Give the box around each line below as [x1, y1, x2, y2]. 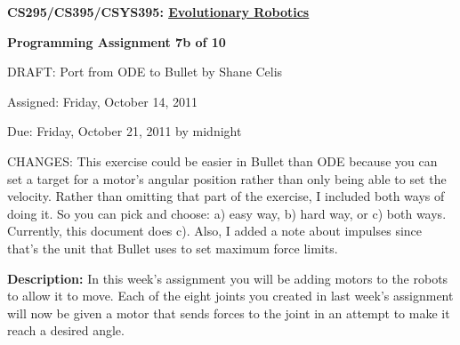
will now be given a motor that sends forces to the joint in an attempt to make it [7, 303, 450, 322]
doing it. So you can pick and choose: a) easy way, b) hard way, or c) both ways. [7, 204, 447, 222]
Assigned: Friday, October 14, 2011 [7, 92, 198, 110]
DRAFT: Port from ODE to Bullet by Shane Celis [7, 62, 283, 81]
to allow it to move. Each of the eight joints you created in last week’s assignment [7, 286, 454, 305]
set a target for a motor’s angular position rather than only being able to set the [7, 169, 447, 188]
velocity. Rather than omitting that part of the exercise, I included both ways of [7, 187, 445, 205]
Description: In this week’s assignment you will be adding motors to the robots [7, 269, 448, 287]
